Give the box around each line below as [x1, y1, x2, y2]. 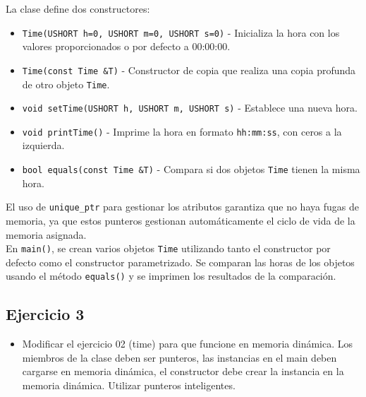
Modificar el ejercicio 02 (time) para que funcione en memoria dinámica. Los [22, 336, 353, 351]
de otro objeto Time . [22, 76, 110, 91]
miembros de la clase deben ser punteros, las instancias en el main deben [22, 350, 337, 365]
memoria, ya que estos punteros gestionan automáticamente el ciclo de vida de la [6, 213, 355, 227]
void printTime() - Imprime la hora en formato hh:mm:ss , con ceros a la [22, 124, 342, 138]
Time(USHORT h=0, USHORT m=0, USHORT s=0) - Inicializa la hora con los [22, 25, 340, 40]
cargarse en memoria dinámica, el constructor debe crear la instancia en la [22, 364, 344, 379]
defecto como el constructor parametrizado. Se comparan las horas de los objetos [6, 254, 355, 269]
